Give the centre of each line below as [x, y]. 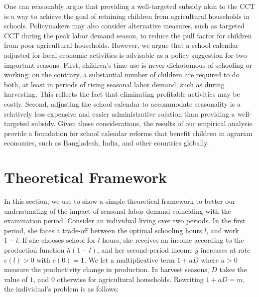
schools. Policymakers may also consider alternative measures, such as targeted [124, 26]
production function [34, 250]
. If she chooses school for [57, 240]
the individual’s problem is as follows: [62, 289]
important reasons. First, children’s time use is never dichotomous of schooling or [128, 65]
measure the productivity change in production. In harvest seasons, [107, 269]
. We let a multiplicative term [129, 259]
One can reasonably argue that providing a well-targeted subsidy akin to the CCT [129, 6]
